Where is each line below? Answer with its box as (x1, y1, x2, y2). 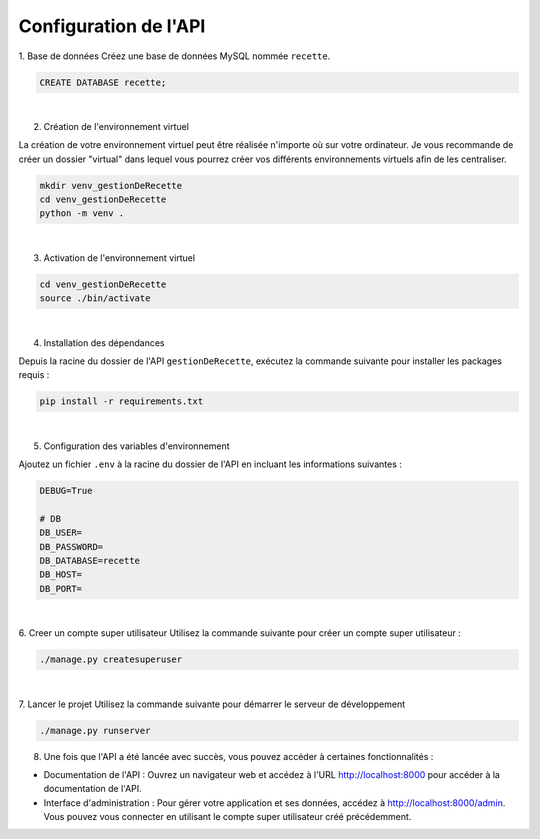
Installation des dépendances (43, 336, 165, 349)
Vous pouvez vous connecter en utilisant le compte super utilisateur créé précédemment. (43, 811, 412, 823)
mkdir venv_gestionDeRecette (39, 180, 183, 191)
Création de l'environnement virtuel (43, 120, 190, 132)
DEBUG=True (39, 485, 93, 497)
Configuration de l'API (18, 15, 206, 37)
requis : (18, 369, 50, 381)
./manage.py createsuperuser (39, 654, 183, 665)
